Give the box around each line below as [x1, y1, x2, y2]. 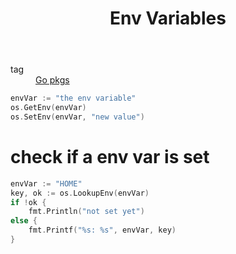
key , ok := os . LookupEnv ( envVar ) [10, 188, 150, 198]
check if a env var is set [10, 146, 210, 168]
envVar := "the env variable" [10, 93, 137, 104]
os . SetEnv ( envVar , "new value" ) [10, 112, 145, 122]
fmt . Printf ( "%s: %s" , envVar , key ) [28, 225, 177, 236]
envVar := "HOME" [10, 178, 83, 189]
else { [10, 216, 38, 226]
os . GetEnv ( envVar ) [10, 103, 87, 113]
